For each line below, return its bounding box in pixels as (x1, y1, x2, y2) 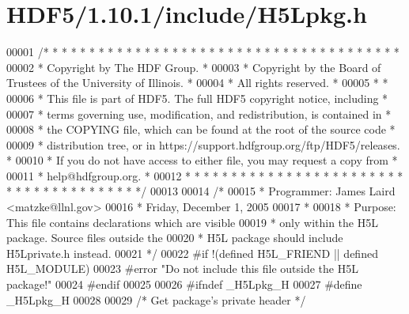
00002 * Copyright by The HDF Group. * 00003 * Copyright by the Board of (6, 59, 381, 75)
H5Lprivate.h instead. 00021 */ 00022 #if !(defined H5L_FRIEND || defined (6, 244, 378, 261)
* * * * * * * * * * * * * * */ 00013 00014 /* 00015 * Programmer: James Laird (6, 183, 396, 199)
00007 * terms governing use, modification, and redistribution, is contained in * (6, 105, 392, 122)
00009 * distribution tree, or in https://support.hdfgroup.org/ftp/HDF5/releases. (6, 136, 400, 153)
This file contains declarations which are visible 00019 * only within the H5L (6, 214, 378, 230)
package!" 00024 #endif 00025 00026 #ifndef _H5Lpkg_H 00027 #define (6, 276, 362, 293)
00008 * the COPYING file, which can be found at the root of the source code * (6, 121, 396, 138)
